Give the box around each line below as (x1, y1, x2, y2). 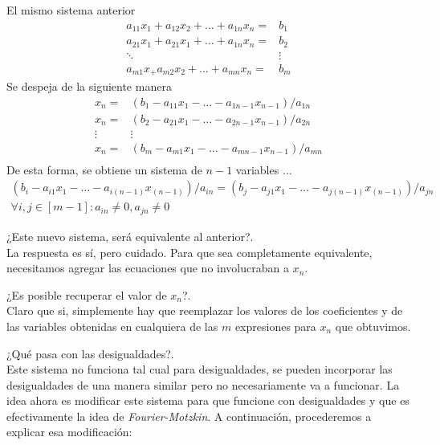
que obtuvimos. (335, 317, 411, 334)
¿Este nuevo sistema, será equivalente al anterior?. (6, 227, 254, 244)
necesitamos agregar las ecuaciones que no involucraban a (6, 259, 289, 276)
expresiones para (234, 317, 316, 334)
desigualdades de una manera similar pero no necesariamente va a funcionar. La (6, 376, 400, 393)
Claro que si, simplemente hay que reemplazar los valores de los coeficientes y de (6, 302, 403, 319)
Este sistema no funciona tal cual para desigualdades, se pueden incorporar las (6, 361, 393, 378)
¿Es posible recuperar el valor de (6, 286, 167, 303)
